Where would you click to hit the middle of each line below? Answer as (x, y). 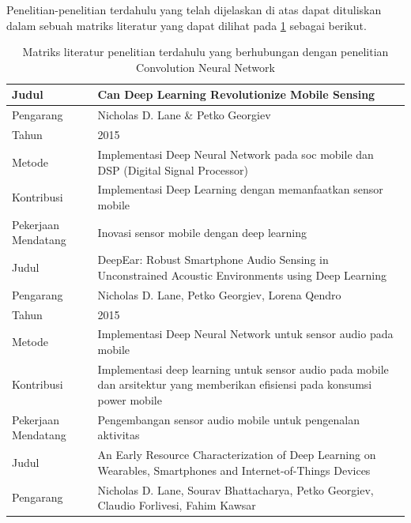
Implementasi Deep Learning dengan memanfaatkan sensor (240, 189)
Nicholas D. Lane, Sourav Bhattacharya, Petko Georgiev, (236, 489)
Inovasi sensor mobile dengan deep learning (202, 232)
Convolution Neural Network (205, 67)
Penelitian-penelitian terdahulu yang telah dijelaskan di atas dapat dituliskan (194, 9)
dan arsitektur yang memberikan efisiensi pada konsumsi (235, 384)
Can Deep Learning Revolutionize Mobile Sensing (236, 94)
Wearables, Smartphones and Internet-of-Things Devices (234, 470)
